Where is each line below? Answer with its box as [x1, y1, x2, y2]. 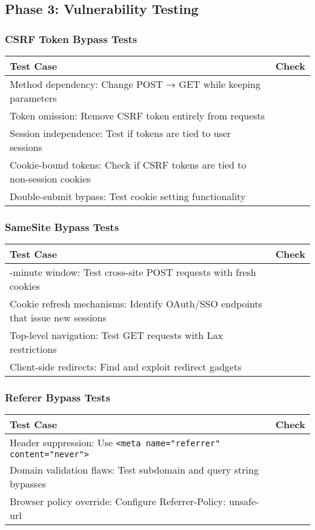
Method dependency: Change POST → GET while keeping [10, 77, 260, 91]
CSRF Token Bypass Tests [5, 31, 138, 46]
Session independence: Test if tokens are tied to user [10, 126, 231, 140]
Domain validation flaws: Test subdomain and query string [10, 463, 259, 477]
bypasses [10, 477, 46, 491]
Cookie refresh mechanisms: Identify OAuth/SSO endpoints [10, 297, 262, 311]
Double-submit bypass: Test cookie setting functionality [10, 189, 246, 203]
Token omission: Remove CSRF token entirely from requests [10, 109, 265, 122]
